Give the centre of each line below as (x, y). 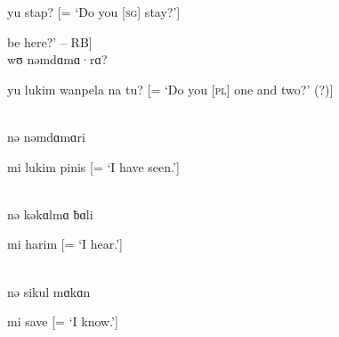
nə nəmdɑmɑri (46, 136)
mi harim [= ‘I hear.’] (65, 244)
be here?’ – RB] (50, 41)
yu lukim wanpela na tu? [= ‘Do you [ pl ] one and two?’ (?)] (170, 89)
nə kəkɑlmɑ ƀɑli (50, 214)
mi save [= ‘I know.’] (63, 321)
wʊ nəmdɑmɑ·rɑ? (57, 59)
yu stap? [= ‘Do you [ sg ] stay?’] (94, 12)
